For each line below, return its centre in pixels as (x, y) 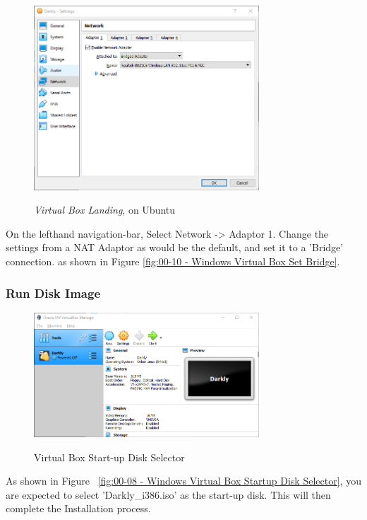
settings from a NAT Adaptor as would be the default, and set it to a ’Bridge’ (175, 247)
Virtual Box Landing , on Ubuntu (105, 210)
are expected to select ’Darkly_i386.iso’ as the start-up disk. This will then (168, 494)
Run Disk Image (53, 293)
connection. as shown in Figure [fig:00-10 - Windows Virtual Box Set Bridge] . (173, 261)
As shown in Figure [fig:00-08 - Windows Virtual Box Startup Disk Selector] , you (183, 481)
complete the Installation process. (78, 508)
